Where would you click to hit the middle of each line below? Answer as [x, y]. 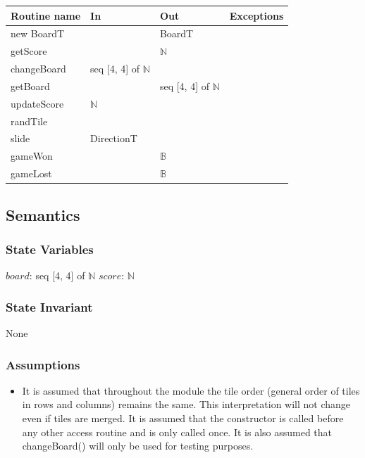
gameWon [32, 156]
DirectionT [114, 138]
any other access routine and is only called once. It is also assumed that [177, 432]
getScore [29, 51]
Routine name [46, 15]
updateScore [37, 103]
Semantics [43, 214]
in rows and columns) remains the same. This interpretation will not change [186, 404]
